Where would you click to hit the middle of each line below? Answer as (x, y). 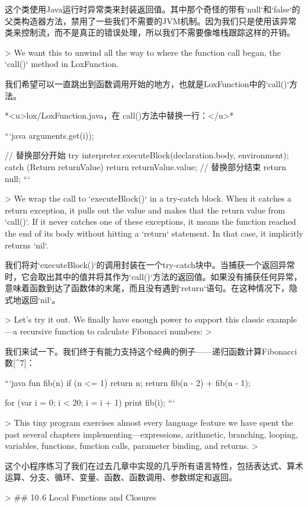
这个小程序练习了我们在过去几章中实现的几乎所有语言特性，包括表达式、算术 (154, 465)
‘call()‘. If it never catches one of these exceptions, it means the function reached (150, 221)
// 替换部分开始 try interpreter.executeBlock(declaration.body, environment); (147, 155)
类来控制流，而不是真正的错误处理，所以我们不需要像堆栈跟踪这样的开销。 (150, 32)
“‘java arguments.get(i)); (49, 135)
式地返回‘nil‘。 (33, 299)
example (282, 319)
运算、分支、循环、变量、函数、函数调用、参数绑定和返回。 (121, 477)
